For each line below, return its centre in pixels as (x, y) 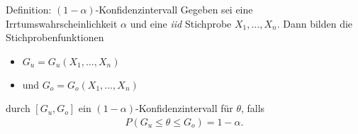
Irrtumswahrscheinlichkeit (62, 23)
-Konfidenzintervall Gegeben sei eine (174, 9)
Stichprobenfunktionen (55, 37)
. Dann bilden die (315, 23)
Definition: (29, 9)
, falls (253, 108)
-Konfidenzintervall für (184, 108)
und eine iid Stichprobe (181, 23)
